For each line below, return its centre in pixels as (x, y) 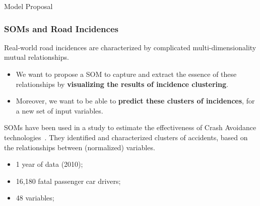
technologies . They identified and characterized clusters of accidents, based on (126, 137)
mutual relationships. (37, 57)
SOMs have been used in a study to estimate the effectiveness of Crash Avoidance (130, 127)
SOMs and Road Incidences (61, 28)
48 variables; (35, 198)
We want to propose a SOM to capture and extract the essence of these (126, 74)
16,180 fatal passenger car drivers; (68, 181)
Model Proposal (28, 6)
